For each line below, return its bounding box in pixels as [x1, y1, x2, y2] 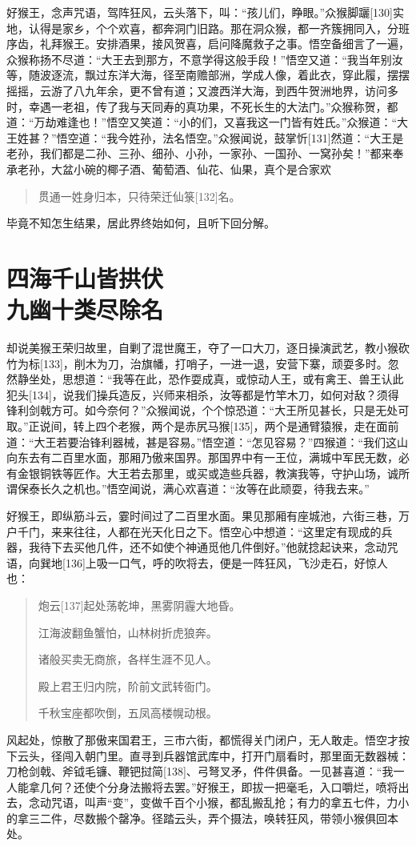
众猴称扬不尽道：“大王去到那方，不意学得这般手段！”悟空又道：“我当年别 [6, 50, 392, 67]
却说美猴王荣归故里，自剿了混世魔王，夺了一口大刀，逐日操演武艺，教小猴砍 [6, 339, 410, 356]
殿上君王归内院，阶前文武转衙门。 [38, 677, 218, 694]
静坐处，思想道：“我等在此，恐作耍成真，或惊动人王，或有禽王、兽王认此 [17, 371, 404, 387]
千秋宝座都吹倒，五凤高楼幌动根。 [38, 704, 218, 721]
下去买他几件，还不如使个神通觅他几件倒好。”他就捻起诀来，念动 [50, 539, 387, 555]
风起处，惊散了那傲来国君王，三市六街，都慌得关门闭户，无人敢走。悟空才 [6, 731, 398, 748]
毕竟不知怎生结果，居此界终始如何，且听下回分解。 [6, 215, 275, 231]
